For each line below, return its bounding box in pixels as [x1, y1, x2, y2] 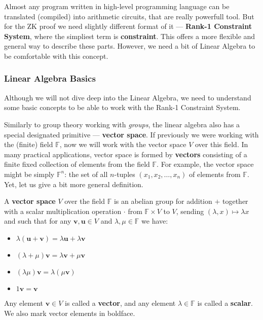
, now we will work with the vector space [59, 139, 186, 150]
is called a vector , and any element [65, 297, 176, 308]
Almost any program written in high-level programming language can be [4, 1, 230, 11]
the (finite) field [4, 139, 53, 150]
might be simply [4, 168, 55, 179]
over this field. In [195, 139, 248, 150]
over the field [64, 196, 105, 206]
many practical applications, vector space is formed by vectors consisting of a [4, 149, 247, 159]
